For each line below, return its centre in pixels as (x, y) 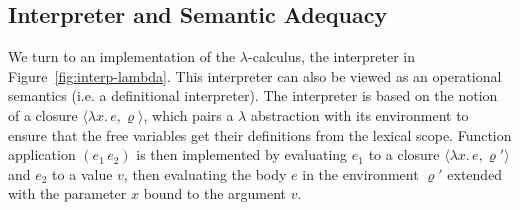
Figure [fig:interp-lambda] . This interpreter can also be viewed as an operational (255, 75)
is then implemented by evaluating (242, 154)
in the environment (360, 173)
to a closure (404, 154)
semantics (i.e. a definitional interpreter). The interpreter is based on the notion (253, 95)
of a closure (43, 114)
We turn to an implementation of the (122, 56)
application (42, 154)
